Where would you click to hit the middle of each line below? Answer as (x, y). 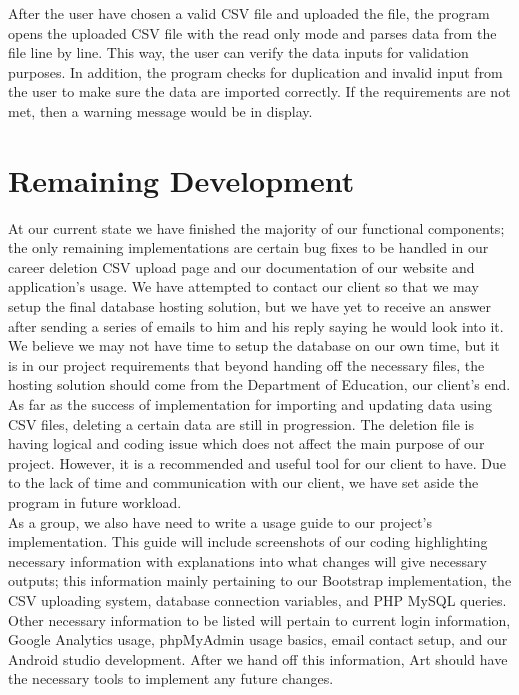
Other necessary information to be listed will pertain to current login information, (259, 619)
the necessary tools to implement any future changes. (171, 678)
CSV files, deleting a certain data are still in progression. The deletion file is (241, 423)
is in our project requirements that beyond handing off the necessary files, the (246, 364)
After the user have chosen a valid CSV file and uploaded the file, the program (249, 13)
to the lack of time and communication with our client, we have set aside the (243, 482)
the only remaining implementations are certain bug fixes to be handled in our (248, 247)
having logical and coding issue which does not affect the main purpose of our (246, 443)
